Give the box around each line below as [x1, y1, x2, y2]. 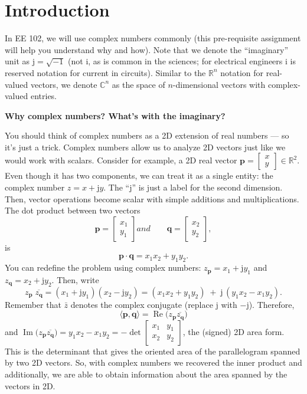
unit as [5, 55, 30, 67]
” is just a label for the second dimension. [132, 181, 283, 193]
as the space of [112, 78, 165, 90]
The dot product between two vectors [5, 204, 141, 216]
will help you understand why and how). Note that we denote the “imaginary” [5, 43, 289, 55]
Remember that [5, 298, 61, 310]
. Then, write [51, 274, 99, 286]
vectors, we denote [30, 78, 97, 90]
